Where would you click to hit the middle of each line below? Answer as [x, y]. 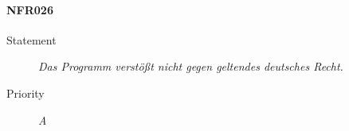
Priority [25, 92]
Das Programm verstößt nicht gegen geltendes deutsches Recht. [191, 66]
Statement [31, 39]
